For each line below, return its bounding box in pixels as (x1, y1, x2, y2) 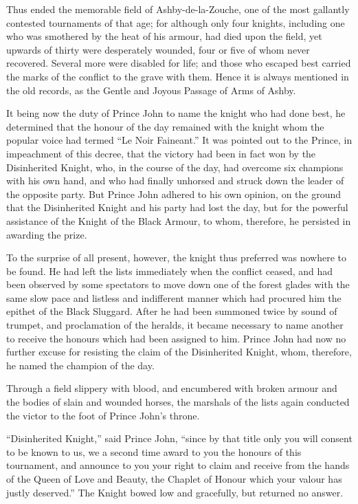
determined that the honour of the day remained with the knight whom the (6, 119, 324, 133)
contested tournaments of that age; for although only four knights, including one (6, 15, 345, 30)
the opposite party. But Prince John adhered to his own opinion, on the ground (6, 186, 342, 201)
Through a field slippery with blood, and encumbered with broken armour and (6, 381, 337, 395)
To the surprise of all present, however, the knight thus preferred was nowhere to (6, 250, 346, 265)
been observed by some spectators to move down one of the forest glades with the (6, 277, 350, 292)
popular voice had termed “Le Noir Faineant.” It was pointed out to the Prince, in (6, 133, 353, 147)
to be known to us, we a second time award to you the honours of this (6, 444, 302, 459)
